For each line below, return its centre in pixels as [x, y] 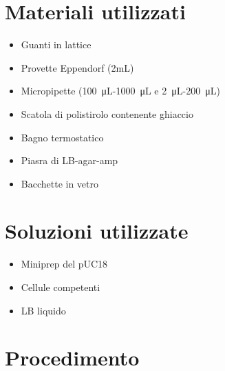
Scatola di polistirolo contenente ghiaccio [107, 113]
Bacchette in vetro [60, 183]
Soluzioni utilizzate [97, 231]
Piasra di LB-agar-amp [69, 160]
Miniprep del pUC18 [64, 264]
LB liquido [43, 310]
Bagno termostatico [62, 137]
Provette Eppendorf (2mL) [77, 67]
